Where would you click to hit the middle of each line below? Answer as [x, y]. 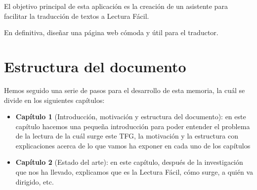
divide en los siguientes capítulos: [54, 100]
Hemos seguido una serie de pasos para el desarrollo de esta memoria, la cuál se [125, 90]
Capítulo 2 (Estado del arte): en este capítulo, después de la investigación [129, 162]
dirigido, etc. [35, 181]
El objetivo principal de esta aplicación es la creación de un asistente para [116, 6]
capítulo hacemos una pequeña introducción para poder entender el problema [133, 126]
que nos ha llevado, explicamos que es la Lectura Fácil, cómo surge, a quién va [134, 172]
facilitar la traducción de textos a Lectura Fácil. [77, 16]
